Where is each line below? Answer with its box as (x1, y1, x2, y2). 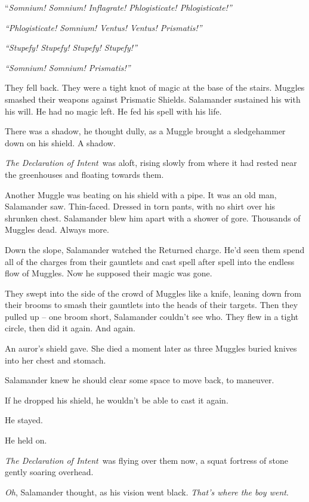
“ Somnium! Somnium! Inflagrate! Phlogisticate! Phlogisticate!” (5, 1, 232, 13)
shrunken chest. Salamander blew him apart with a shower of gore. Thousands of (5, 211, 301, 224)
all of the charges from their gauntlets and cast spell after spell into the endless (5, 255, 295, 267)
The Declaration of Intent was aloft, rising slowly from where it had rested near (5, 156, 297, 169)
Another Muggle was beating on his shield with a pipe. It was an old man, (5, 188, 277, 201)
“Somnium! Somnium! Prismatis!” (5, 61, 131, 73)
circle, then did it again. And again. (5, 322, 136, 334)
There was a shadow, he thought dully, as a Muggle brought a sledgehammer (5, 125, 286, 137)
